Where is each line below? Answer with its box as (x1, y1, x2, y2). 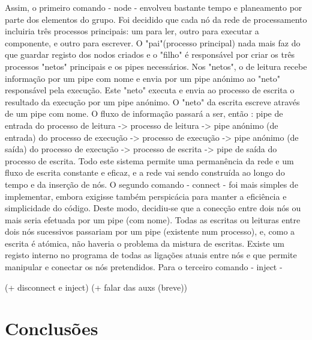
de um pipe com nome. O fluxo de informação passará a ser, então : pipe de (5, 107, 283, 120)
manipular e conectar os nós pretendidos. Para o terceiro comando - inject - (5, 261, 283, 273)
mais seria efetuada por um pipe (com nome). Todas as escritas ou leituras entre (5, 213, 301, 226)
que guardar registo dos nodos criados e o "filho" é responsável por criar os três (5, 48, 295, 61)
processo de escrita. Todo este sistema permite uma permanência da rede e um (5, 154, 294, 167)
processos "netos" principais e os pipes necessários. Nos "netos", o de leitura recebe (5, 60, 307, 72)
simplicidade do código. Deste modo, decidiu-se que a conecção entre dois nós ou (5, 202, 301, 214)
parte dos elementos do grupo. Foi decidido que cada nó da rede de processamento (5, 13, 307, 25)
